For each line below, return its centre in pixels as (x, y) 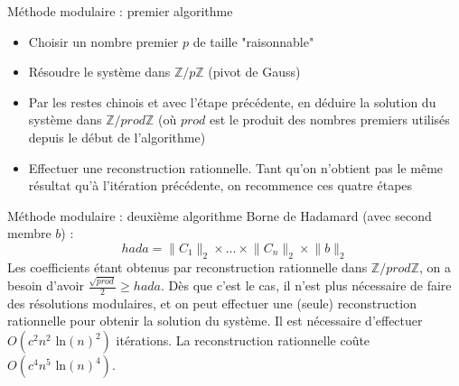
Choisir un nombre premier (103, 41)
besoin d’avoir (46, 285)
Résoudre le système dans (99, 72)
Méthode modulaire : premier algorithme (120, 11)
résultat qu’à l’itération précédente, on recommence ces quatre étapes (220, 185)
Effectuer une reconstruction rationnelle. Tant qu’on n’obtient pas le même (236, 167)
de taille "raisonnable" (253, 41)
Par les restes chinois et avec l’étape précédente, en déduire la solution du (232, 101)
